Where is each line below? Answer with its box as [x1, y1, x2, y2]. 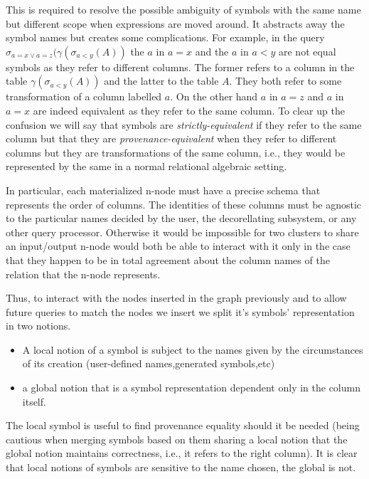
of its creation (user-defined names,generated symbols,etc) [22, 356, 275, 371]
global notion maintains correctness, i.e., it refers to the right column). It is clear [6, 446, 358, 460]
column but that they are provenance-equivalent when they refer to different [6, 131, 337, 146]
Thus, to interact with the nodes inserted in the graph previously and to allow [6, 290, 347, 305]
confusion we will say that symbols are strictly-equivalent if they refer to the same [6, 117, 362, 132]
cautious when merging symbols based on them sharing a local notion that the [6, 431, 348, 446]
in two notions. [6, 318, 71, 333]
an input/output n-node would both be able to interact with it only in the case [6, 238, 351, 253]
